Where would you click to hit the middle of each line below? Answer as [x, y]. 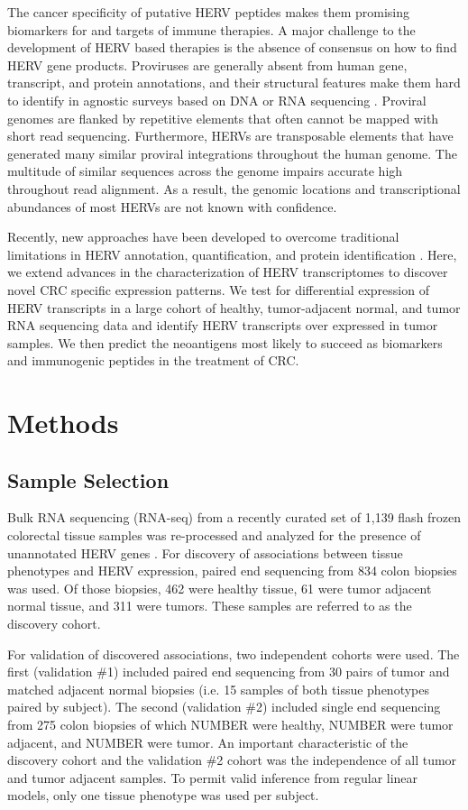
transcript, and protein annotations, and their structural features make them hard [234, 83]
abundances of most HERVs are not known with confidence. [172, 206]
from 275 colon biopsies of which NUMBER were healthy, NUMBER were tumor [230, 724]
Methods [63, 423]
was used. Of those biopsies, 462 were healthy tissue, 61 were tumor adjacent [220, 588]
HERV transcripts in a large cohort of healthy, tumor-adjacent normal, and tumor [234, 307]
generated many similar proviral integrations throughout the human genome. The [232, 153]
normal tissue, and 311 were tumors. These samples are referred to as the [210, 606]
